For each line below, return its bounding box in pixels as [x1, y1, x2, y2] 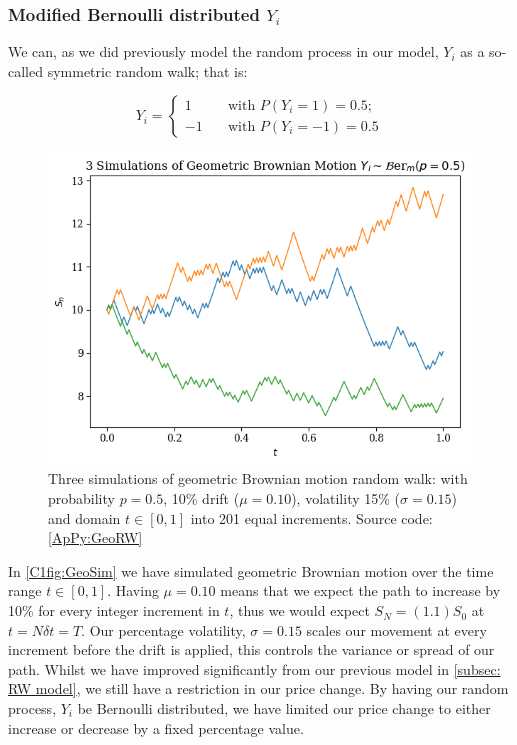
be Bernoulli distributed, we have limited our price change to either [77, 698, 491, 719]
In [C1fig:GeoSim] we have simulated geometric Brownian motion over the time [8, 560, 494, 581]
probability [48, 488, 115, 509]
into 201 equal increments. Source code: [190, 507, 433, 528]
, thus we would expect [229, 600, 370, 621]
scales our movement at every [306, 619, 487, 640]
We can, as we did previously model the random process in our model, [8, 41, 439, 62]
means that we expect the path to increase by [220, 580, 501, 601]
